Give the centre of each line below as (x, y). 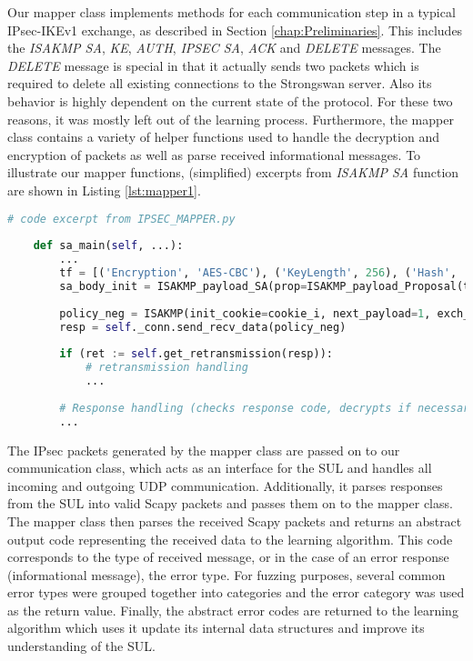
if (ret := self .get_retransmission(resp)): (196, 354)
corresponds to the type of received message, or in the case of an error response (228, 557)
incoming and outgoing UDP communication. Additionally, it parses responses (225, 485)
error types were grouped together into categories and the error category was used (236, 592)
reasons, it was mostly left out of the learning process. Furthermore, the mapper (231, 119)
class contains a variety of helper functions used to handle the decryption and (223, 137)
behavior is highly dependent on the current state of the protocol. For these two (230, 100)
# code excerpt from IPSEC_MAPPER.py (121, 219)
